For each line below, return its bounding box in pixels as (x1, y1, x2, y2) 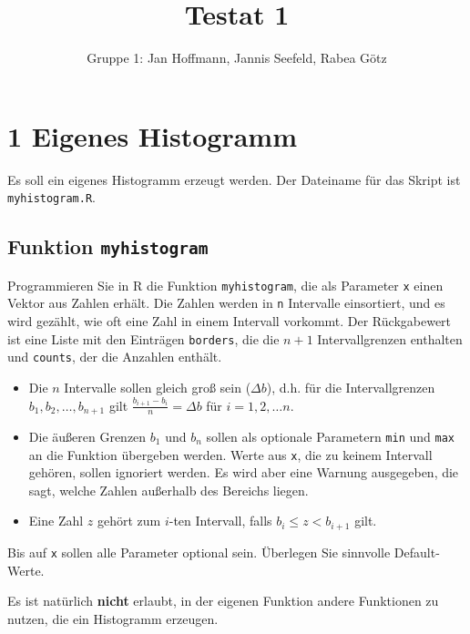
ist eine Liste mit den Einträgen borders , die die (7, 329, 280, 348)
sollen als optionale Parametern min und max (206, 426, 455, 445)
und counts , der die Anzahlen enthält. (7, 347, 222, 366)
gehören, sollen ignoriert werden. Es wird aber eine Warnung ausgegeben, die (28, 463, 459, 482)
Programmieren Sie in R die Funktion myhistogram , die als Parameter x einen (7, 275, 444, 294)
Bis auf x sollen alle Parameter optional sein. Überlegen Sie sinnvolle (7, 542, 391, 561)
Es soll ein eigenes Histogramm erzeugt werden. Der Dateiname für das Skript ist (7, 169, 461, 189)
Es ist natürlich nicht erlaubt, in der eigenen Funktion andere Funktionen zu (7, 591, 439, 610)
